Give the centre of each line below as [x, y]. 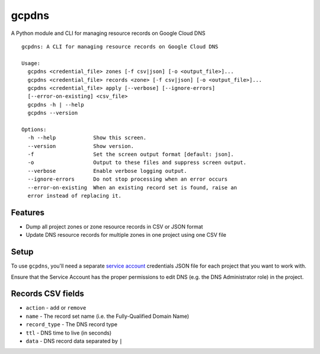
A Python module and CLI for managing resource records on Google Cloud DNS [108, 33]
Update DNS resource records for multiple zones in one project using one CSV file [126, 235]
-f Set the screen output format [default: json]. [131, 155]
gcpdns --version [53, 113]
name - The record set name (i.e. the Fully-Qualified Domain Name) [108, 316]
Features [28, 212]
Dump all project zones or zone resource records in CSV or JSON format [114, 226]
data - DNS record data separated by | [74, 341]
